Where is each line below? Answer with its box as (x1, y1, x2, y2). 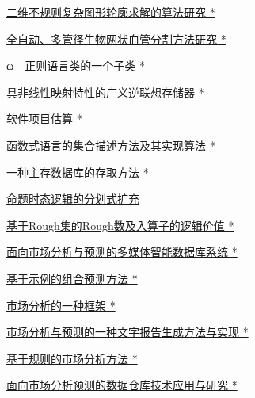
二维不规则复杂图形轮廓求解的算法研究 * (6, 4, 215, 20)
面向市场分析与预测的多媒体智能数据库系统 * (6, 243, 238, 260)
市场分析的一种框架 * (6, 297, 116, 313)
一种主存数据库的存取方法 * (6, 163, 149, 180)
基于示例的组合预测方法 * (6, 270, 138, 286)
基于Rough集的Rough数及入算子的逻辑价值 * (6, 216, 234, 233)
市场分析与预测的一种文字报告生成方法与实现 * (6, 323, 249, 340)
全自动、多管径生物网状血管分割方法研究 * (6, 30, 226, 47)
